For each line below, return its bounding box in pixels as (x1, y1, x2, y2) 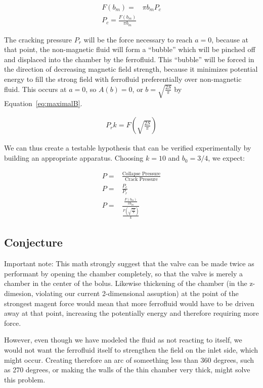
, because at (211, 34, 248, 44)
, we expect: (208, 153, 245, 163)
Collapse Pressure (122, 171, 161, 176)
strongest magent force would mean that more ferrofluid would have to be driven (4, 298, 254, 308)
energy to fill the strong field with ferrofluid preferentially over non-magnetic (4, 73, 242, 84)
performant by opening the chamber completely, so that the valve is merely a (4, 268, 243, 278)
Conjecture (4, 234, 63, 250)
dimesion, (4, 287, 33, 298)
